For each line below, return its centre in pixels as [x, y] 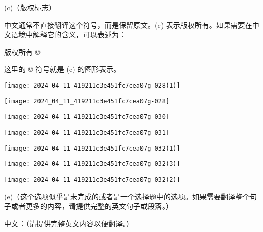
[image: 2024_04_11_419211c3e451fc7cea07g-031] [87, 132]
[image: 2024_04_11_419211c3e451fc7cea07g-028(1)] [92, 85]
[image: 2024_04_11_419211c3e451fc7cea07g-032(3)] [92, 164]
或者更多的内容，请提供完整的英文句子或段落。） [92, 206]
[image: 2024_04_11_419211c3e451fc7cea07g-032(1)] [92, 148]
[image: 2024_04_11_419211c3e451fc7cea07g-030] [87, 117]
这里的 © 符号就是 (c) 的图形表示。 [63, 69]
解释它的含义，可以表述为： [79, 35]
